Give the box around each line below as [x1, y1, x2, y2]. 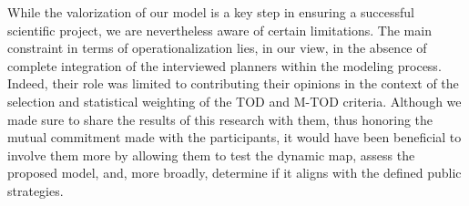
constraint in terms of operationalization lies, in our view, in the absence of [7, 38, 427, 57]
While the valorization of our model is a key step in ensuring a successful [7, 3, 415, 21]
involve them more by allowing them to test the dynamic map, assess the [7, 145, 415, 164]
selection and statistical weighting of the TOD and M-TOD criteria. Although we [7, 91, 462, 110]
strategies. [7, 180, 64, 200]
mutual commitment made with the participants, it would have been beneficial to [7, 128, 462, 147]
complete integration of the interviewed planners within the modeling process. [7, 56, 442, 75]
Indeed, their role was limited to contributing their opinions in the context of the [7, 74, 459, 93]
